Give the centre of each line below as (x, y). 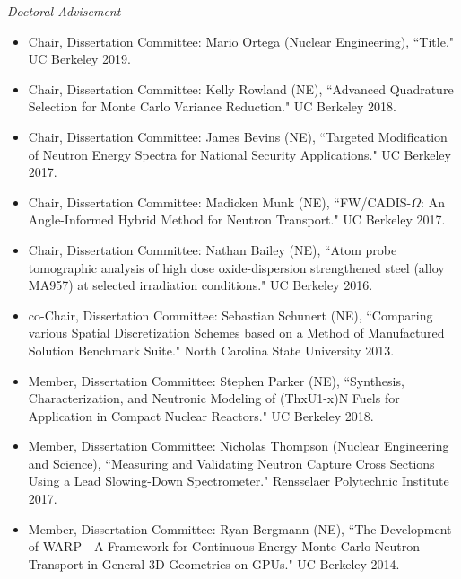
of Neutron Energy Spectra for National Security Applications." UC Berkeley (239, 154)
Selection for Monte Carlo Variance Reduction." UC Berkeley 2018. (213, 106)
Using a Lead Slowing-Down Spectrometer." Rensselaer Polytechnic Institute (239, 481)
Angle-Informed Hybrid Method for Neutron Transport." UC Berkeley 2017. (237, 219)
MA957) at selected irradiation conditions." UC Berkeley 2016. (200, 285)
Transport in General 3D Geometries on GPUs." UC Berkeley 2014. (214, 563)
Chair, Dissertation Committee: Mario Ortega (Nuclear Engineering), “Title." (241, 41)
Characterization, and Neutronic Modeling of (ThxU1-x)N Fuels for (214, 398)
